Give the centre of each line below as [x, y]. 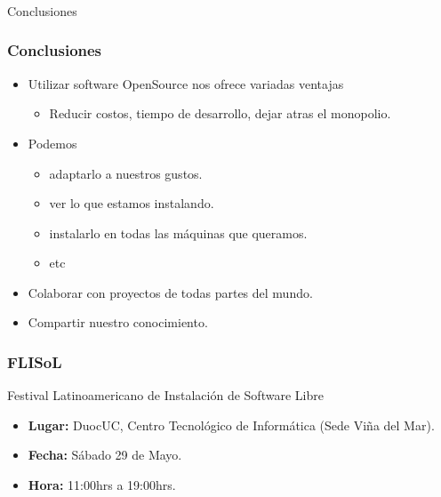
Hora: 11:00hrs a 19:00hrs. [102, 485]
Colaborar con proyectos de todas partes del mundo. [170, 292]
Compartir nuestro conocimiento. [118, 322]
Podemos [52, 143]
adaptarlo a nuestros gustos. [126, 173]
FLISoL [35, 362]
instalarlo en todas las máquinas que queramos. [178, 232]
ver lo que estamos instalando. [132, 203]
